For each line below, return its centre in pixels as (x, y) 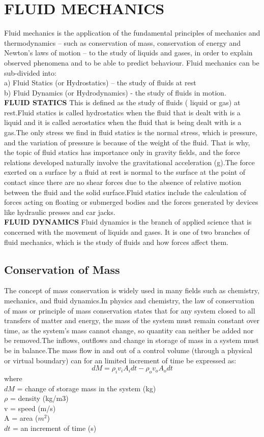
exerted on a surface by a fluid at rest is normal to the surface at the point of (125, 172)
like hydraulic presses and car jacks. (60, 212)
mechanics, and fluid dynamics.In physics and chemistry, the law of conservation (129, 300)
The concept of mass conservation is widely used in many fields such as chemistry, (132, 290)
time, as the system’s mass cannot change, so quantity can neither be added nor (129, 330)
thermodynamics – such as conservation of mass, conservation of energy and (122, 42)
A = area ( (21, 418)
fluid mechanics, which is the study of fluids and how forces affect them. (116, 242)
